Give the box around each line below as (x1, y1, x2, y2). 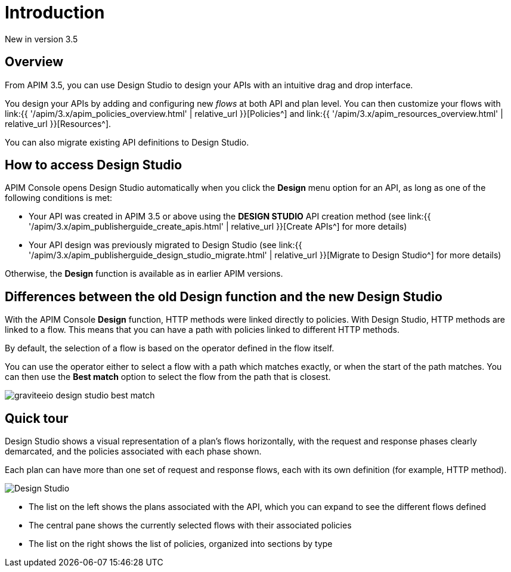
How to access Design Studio (5, 157, 182, 173)
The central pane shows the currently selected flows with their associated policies (29, 520, 352, 531)
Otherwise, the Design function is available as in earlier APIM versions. (5, 268, 283, 279)
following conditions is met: (5, 193, 113, 203)
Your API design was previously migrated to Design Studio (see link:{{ (29, 240, 302, 251)
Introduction (5, 2, 105, 23)
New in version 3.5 (5, 33, 78, 44)
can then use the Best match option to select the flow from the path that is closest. (5, 372, 331, 382)
